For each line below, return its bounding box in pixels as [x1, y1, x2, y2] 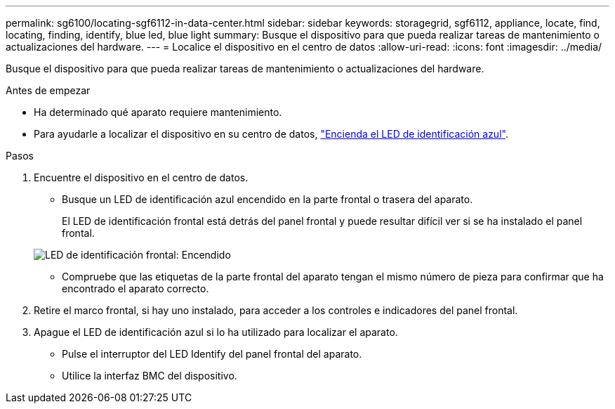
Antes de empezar [6, 84, 91, 96]
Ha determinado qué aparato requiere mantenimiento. [34, 106, 282, 118]
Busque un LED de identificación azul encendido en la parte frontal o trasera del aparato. [62, 193, 473, 205]
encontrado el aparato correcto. [62, 283, 209, 294]
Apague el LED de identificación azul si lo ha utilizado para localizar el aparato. [34, 326, 398, 338]
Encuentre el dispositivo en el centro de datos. [34, 171, 249, 183]
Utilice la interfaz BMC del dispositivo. [62, 370, 237, 382]
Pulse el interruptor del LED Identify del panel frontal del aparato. [62, 348, 362, 360]
